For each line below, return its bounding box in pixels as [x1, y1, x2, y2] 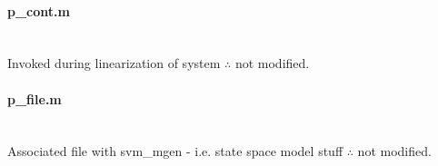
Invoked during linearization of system [7, 54, 221, 73]
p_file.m [7, 89, 62, 108]
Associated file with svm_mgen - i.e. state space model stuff [7, 142, 343, 161]
